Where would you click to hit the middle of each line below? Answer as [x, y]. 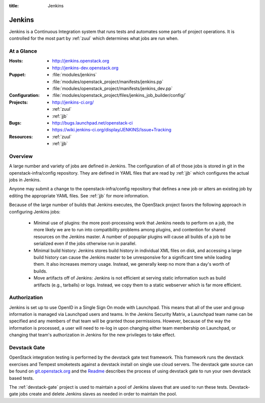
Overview [21, 156]
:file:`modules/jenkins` [75, 75]
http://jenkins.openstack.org [81, 61]
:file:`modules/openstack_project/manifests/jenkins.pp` [108, 82]
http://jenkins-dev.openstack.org [85, 68]
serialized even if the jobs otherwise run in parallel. [85, 244]
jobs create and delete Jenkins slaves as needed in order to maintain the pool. [98, 394]
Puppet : [17, 75]
